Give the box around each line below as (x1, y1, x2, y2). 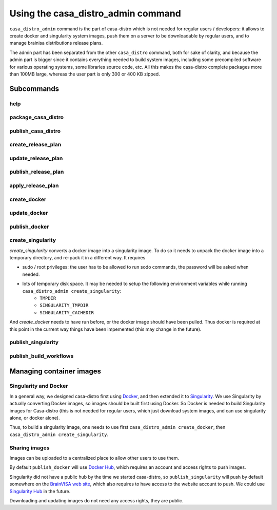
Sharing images (9, 444, 50, 451)
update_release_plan (9, 155, 63, 162)
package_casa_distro (9, 114, 64, 121)
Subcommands (9, 84, 59, 93)
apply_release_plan (9, 182, 59, 190)
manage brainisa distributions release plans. (9, 40, 103, 46)
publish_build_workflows (9, 352, 74, 360)
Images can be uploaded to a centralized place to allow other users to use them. (9, 455, 180, 461)
